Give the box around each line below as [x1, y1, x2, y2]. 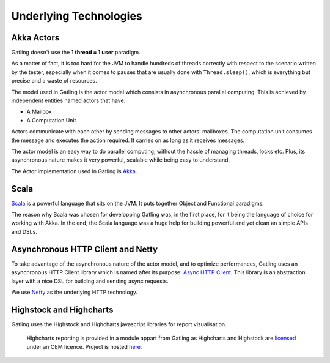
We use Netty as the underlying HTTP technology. [11, 288, 137, 296]
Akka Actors [11, 32, 60, 43]
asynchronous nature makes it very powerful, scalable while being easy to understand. [11, 156, 230, 163]
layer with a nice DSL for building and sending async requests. [11, 277, 169, 285]
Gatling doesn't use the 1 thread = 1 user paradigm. [11, 49, 141, 56]
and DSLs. [11, 228, 38, 235]
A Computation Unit [26, 116, 76, 124]
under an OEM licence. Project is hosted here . [26, 343, 142, 350]
